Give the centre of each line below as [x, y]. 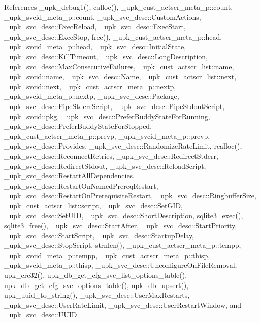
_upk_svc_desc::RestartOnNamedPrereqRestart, [81, 185]
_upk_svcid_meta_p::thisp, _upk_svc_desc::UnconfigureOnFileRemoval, [121, 265]
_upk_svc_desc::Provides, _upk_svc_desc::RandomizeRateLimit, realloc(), [123, 146]
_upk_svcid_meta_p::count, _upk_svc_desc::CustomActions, [103, 16]
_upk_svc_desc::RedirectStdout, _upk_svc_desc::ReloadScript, [105, 166]
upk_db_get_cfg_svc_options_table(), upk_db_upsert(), [96, 285]
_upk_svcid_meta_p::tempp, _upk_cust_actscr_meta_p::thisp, [107, 255]
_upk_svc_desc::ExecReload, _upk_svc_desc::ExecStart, [95, 27]
